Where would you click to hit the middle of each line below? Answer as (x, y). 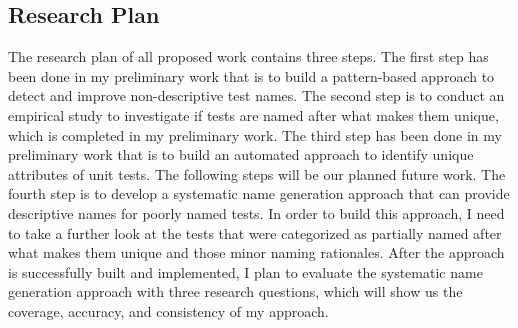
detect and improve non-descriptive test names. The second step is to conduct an (256, 95)
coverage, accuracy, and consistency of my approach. (168, 310)
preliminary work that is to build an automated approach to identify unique (241, 154)
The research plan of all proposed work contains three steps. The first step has (248, 56)
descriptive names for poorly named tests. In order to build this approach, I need (256, 212)
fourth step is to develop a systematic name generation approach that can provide (259, 193)
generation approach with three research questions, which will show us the (235, 291)
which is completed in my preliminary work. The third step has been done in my (255, 134)
